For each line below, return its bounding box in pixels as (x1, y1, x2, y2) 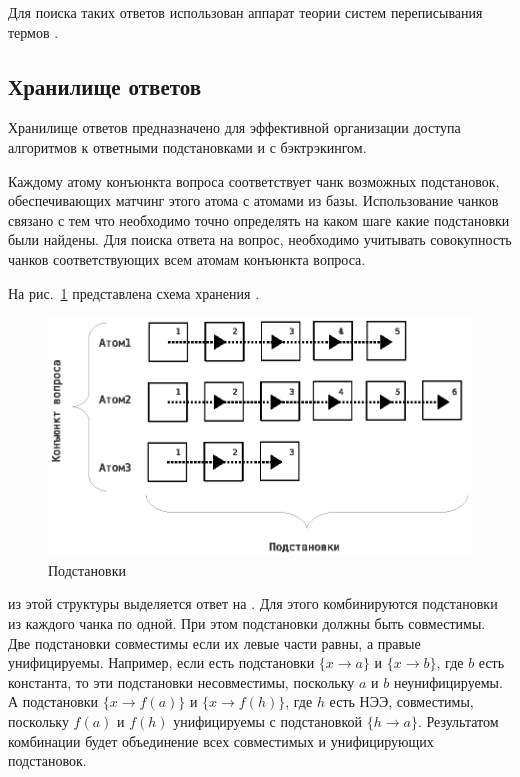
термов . (8, 21, 59, 42)
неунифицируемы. (393, 671, 503, 692)
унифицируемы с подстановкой (173, 711, 363, 732)
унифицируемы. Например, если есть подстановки (8, 652, 315, 673)
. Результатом (417, 711, 499, 732)
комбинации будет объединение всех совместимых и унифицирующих (8, 730, 434, 751)
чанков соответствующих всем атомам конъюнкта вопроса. (8, 248, 366, 269)
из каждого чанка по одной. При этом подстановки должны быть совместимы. (8, 613, 486, 634)
